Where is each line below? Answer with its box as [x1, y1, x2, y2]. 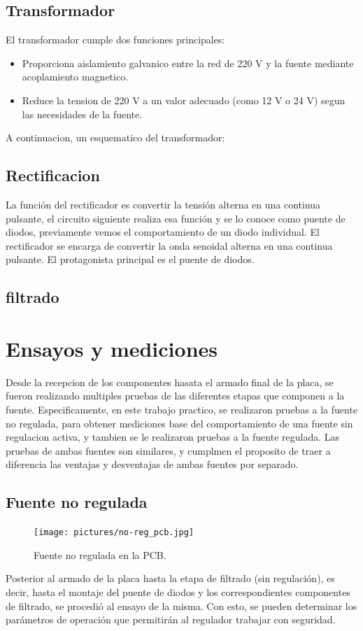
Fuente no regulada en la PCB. [34, 547, 166, 562]
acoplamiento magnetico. [22, 69, 129, 84]
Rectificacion [6, 164, 100, 186]
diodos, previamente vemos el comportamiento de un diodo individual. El [6, 225, 320, 239]
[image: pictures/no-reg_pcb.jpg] [34, 527, 194, 538]
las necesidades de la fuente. [22, 106, 143, 121]
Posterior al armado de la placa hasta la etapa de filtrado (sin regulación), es [6, 571, 335, 586]
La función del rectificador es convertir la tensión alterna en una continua [6, 197, 321, 211]
